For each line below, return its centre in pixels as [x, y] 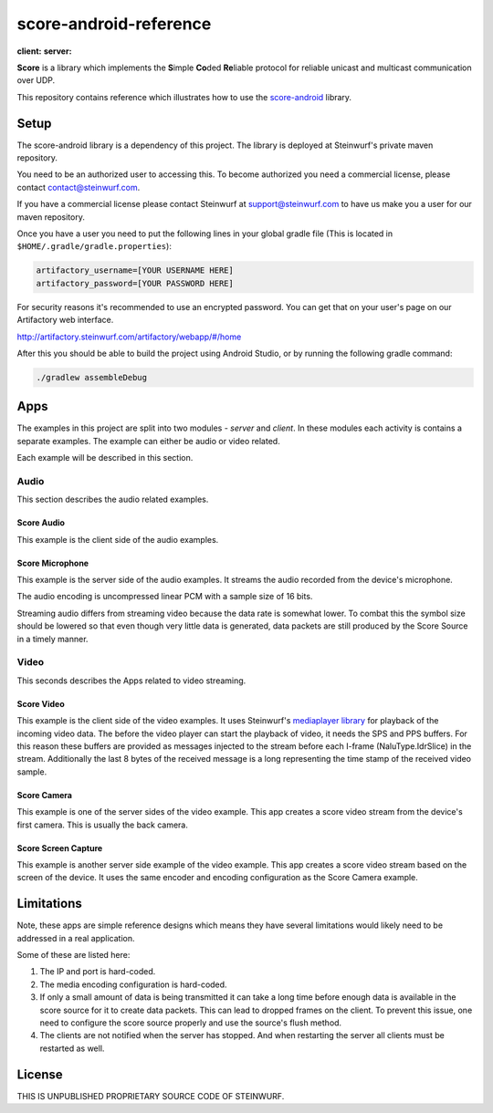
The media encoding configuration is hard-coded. [133, 984]
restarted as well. [72, 1048]
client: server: [44, 51]
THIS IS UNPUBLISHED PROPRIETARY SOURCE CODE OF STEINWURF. [151, 1096]
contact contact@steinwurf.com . [79, 187]
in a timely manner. [52, 639]
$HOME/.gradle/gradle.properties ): [94, 246]
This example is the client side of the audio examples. [118, 539]
